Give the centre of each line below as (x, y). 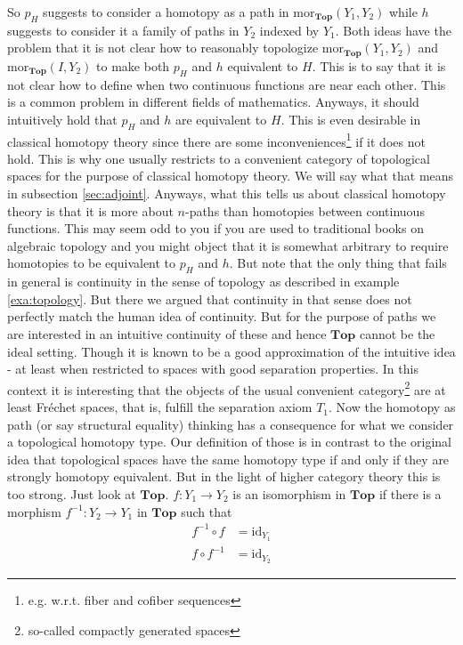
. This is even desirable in (351, 119)
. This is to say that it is (379, 65)
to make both (133, 65)
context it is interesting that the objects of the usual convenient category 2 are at (227, 388)
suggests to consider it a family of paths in (123, 30)
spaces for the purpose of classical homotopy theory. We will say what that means (231, 176)
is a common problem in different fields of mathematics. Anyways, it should (213, 102)
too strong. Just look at (72, 494)
